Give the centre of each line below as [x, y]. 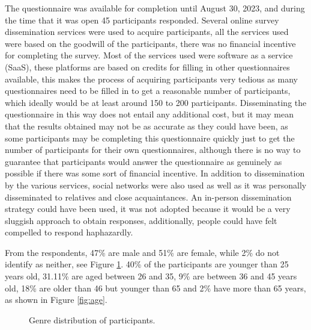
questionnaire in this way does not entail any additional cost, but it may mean [149, 114]
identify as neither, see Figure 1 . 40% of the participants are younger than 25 [147, 264]
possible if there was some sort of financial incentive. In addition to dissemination [155, 173]
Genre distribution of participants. [92, 319]
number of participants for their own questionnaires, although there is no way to [153, 150]
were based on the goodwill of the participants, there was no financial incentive [150, 43]
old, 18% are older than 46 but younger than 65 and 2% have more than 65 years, [155, 288]
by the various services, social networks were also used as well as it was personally [156, 185]
